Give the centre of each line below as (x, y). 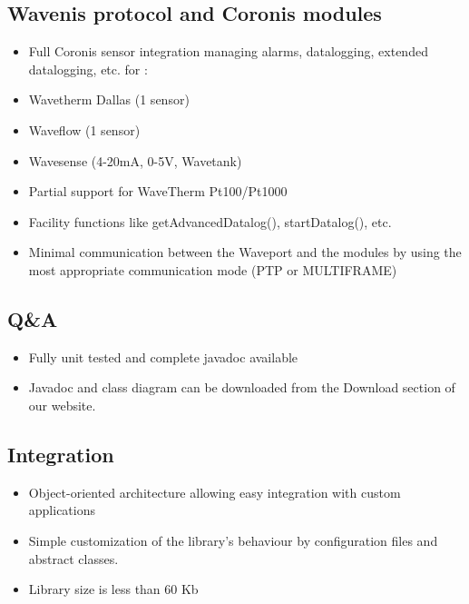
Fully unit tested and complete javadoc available (163, 356)
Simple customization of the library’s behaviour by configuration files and (233, 540)
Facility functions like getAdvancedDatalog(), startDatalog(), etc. (210, 221)
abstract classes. (73, 558)
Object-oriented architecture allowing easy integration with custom (215, 492)
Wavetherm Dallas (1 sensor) (109, 99)
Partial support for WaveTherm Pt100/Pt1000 (158, 191)
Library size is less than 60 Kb (113, 589)
